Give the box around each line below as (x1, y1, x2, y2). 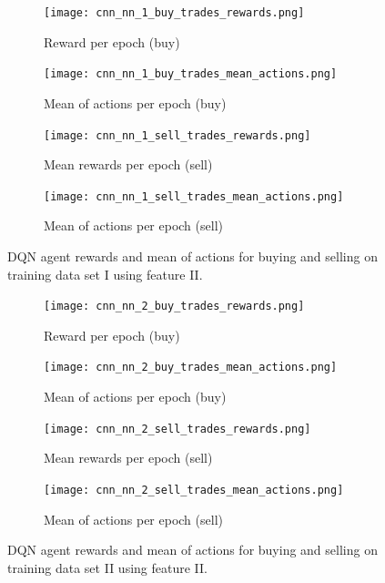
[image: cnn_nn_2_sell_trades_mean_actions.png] (44, 483, 344, 496)
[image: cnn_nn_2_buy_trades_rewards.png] (44, 300, 305, 313)
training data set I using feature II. (7, 264, 203, 283)
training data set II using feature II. (7, 557, 208, 577)
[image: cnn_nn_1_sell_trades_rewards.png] (44, 128, 311, 142)
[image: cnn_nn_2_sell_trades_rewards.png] (44, 422, 311, 435)
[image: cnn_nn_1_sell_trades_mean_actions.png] (44, 189, 344, 203)
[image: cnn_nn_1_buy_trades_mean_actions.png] (44, 67, 338, 81)
